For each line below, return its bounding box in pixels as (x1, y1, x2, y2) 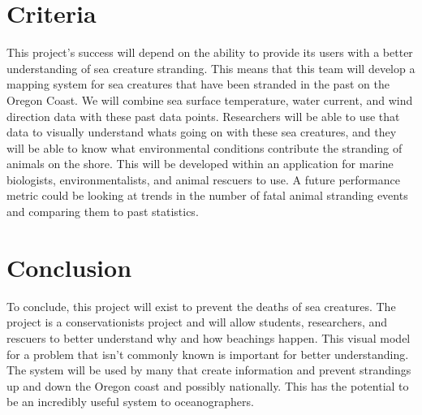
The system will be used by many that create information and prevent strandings (6, 361, 411, 378)
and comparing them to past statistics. (6, 203, 199, 220)
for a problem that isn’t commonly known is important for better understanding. (6, 345, 409, 362)
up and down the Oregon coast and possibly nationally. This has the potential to (6, 377, 409, 394)
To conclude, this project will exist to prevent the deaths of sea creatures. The (6, 297, 396, 314)
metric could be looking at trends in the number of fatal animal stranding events (6, 187, 408, 204)
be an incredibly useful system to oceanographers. (6, 393, 254, 410)
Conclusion (6, 250, 132, 283)
